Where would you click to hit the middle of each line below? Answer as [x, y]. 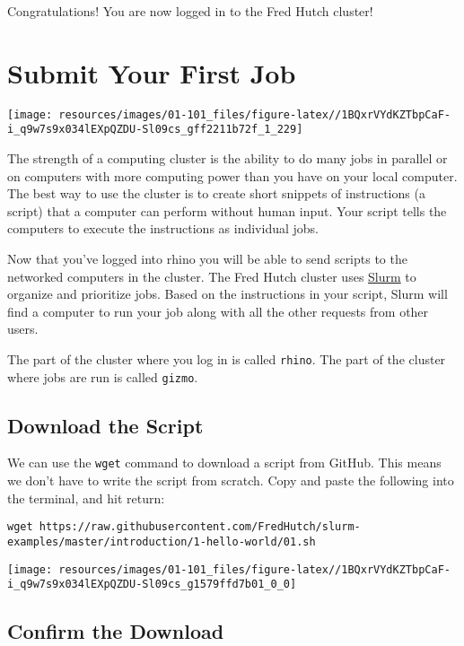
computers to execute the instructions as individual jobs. [163, 228]
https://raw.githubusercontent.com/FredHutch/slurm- [200, 527]
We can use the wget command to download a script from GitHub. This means [224, 463]
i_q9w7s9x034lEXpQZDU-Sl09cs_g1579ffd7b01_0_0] [152, 585]
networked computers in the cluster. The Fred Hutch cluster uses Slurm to [212, 276]
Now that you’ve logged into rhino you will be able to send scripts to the [207, 258]
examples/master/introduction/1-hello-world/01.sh [162, 541]
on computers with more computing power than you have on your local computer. [232, 175]
